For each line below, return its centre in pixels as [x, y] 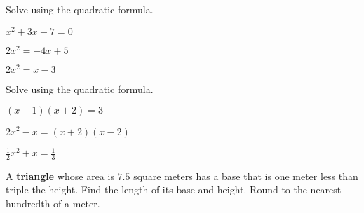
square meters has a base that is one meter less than [246, 176]
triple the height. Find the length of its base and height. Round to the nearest [174, 190]
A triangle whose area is [60, 176]
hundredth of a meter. [53, 204]
